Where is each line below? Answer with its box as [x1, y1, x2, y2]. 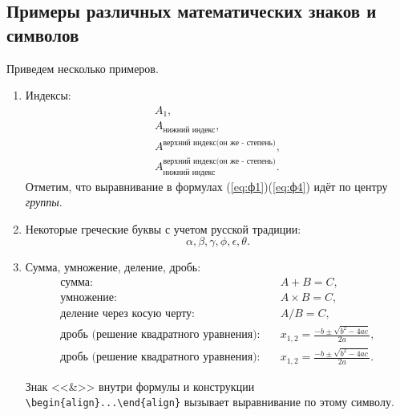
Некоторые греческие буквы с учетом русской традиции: [25, 220, 301, 237]
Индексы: [25, 87, 71, 104]
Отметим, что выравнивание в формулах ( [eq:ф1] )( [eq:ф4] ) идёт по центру [25, 177, 388, 194]
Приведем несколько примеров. [6, 59, 159, 76]
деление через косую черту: [60, 308, 196, 319]
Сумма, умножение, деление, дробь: [25, 258, 201, 275]
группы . [25, 193, 63, 210]
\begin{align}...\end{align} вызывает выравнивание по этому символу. [25, 393, 394, 410]
